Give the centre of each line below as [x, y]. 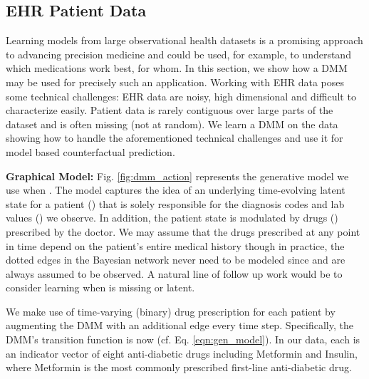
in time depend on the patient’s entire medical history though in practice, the [175, 245]
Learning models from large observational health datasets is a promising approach [184, 40]
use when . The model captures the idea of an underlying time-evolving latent [176, 190]
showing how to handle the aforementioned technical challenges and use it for [175, 138]
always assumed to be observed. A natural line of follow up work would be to [174, 273]
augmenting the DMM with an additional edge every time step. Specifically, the [180, 325]
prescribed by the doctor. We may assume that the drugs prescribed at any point [183, 231]
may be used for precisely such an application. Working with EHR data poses [175, 82]
